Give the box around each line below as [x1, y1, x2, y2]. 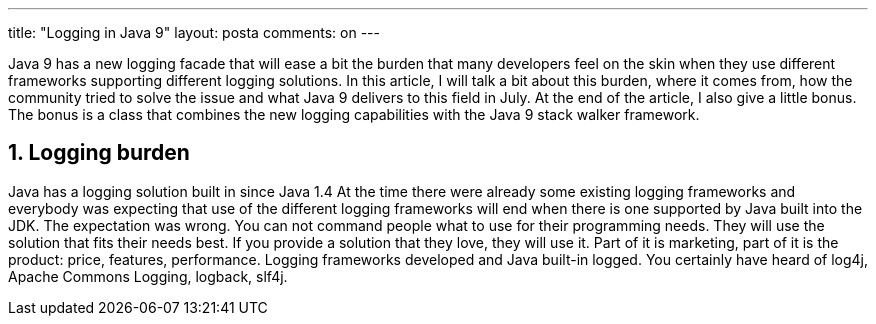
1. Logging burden [8, 140, 190, 166]
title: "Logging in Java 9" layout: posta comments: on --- [8, 24, 380, 41]
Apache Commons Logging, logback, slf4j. [8, 267, 288, 285]
